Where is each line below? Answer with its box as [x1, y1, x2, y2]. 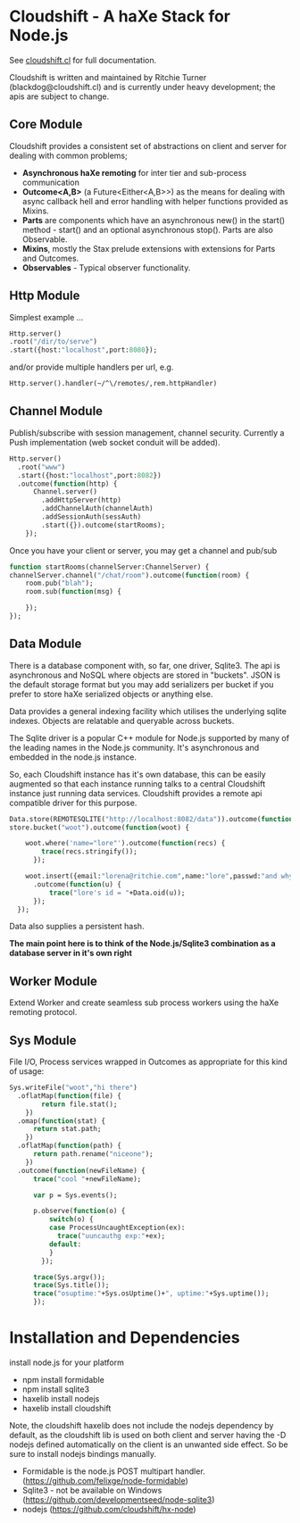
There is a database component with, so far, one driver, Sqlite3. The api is [9, 660, 281, 670]
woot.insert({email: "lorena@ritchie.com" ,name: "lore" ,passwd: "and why [25, 872, 294, 881]
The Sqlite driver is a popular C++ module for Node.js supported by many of [9, 732, 290, 743]
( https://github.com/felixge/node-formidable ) [21, 1476, 189, 1486]
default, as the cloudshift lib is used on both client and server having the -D [9, 1430, 287, 1440]
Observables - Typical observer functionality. [21, 262, 191, 273]
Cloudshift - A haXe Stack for [9, 6, 230, 27]
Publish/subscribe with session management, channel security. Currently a [9, 427, 285, 438]
